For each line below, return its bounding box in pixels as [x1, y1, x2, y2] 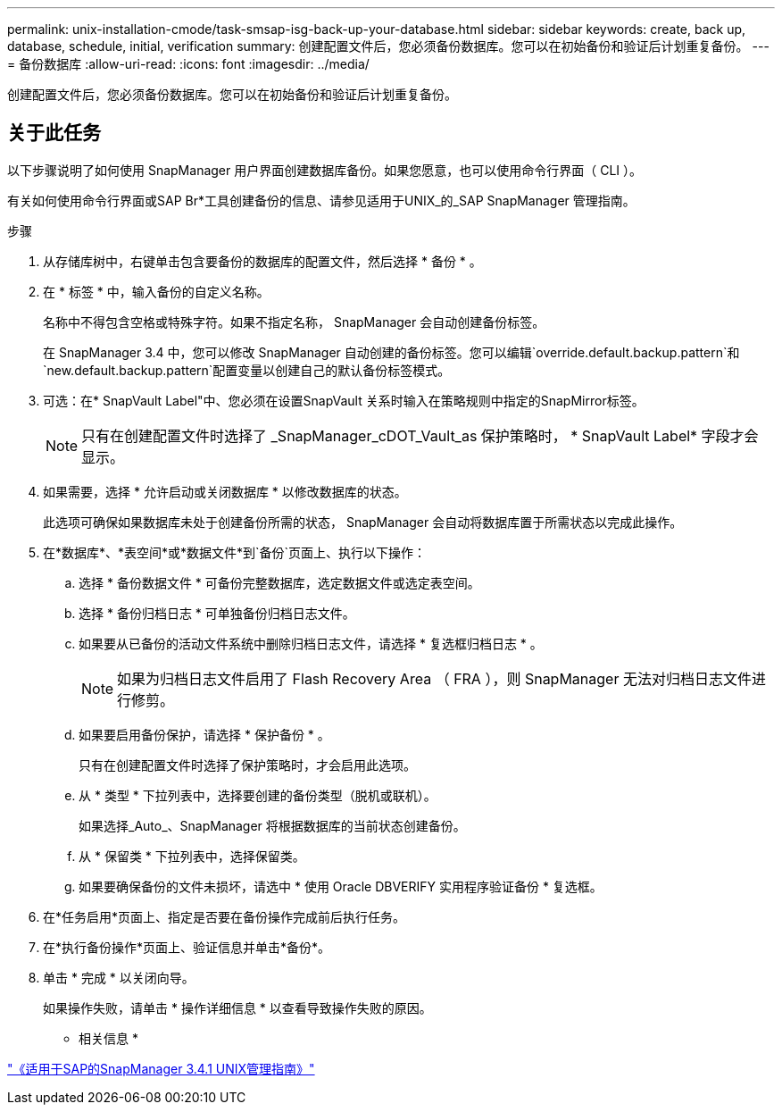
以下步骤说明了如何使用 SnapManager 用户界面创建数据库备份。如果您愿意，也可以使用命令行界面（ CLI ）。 [7, 162, 642, 178]
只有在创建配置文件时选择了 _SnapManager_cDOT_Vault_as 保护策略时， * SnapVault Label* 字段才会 [81, 426, 759, 445]
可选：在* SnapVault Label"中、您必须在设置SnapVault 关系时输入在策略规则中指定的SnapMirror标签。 [43, 392, 645, 408]
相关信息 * [79, 1030, 138, 1046]
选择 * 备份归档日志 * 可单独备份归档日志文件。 [79, 605, 355, 621]
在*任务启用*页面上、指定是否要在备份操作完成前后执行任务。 [43, 908, 406, 924]
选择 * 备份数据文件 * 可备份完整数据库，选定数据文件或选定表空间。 [79, 574, 480, 590]
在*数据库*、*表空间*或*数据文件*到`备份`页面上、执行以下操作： [43, 544, 427, 560]
